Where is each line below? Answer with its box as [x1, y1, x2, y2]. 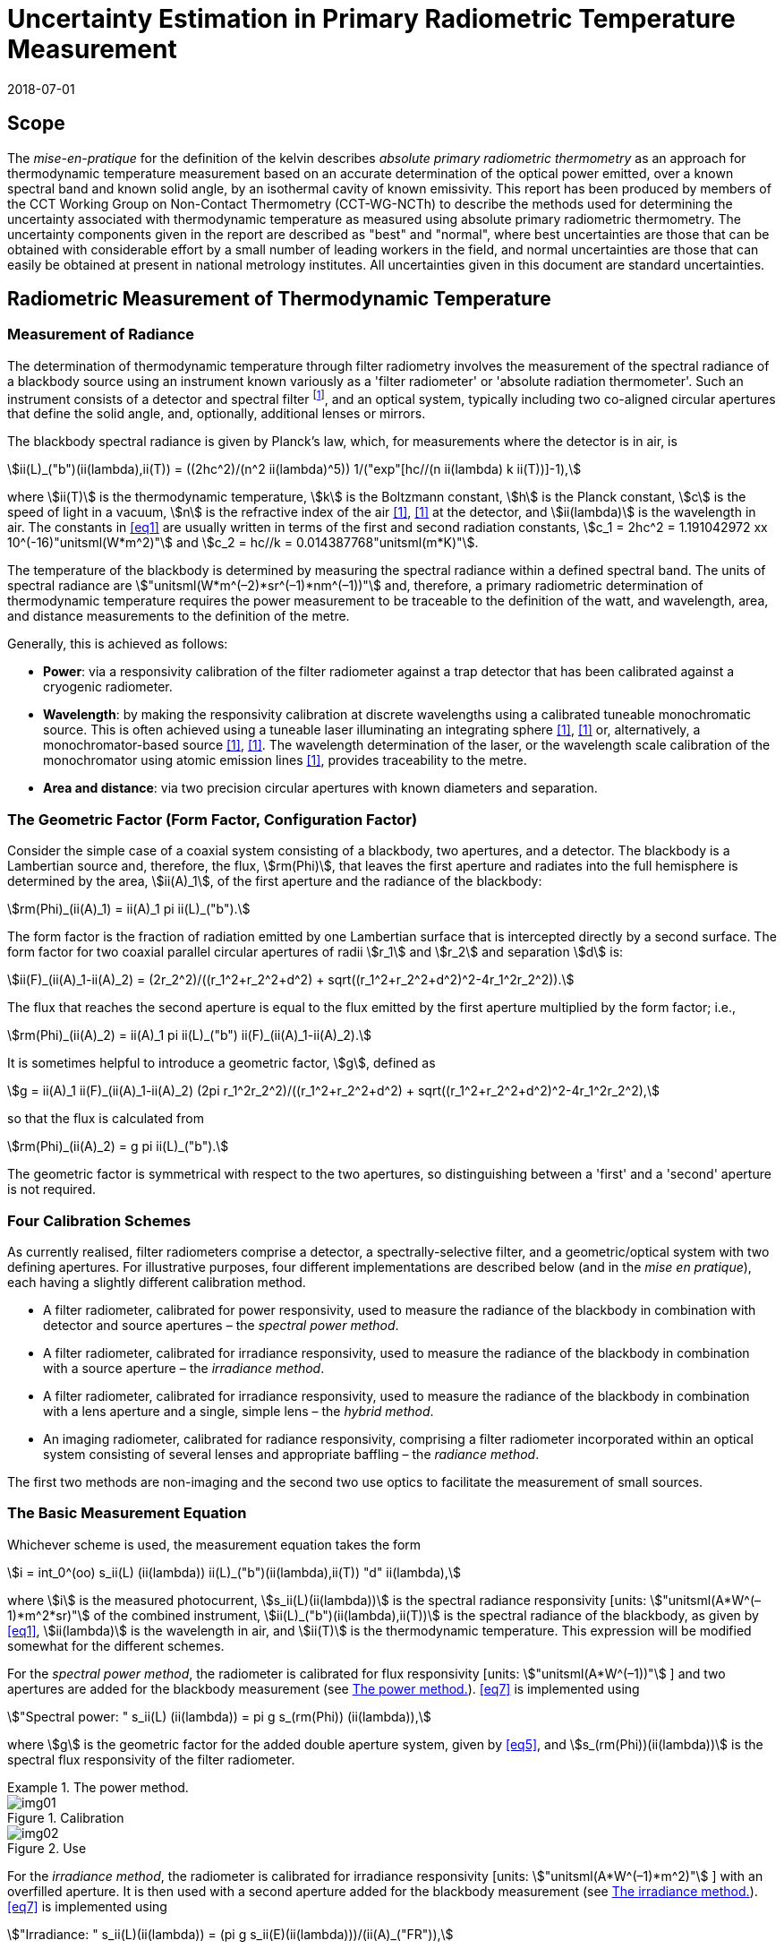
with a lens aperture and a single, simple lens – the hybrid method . [43, 1403, 434, 1419]
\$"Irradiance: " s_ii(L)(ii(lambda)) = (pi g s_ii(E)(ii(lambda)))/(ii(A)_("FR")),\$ [7, 1926, 454, 1942]
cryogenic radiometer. [43, 679, 173, 695]
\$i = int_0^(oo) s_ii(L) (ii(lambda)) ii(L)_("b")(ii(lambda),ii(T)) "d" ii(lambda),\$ [7, 1564, 461, 1580]
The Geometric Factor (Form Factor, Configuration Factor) [7, 810, 418, 829]
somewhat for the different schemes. [7, 1637, 225, 1653]
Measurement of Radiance [7, 325, 195, 344]
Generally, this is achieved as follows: [7, 636, 228, 652]
